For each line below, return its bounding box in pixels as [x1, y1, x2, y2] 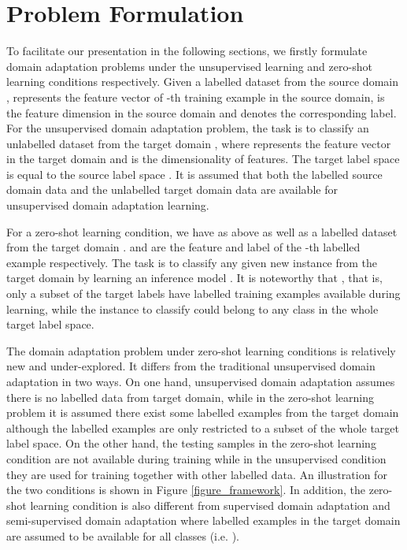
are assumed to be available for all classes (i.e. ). [6, 527, 239, 544]
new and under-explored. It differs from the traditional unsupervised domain [6, 358, 376, 374]
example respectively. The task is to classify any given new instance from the [6, 254, 378, 270]
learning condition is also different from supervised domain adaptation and [30, 496, 390, 513]
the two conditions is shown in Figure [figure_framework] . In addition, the [6, 481, 366, 498]
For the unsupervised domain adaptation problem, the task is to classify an [6, 120, 369, 136]
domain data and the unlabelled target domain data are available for [6, 181, 338, 198]
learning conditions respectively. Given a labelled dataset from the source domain [6, 73, 398, 90]
